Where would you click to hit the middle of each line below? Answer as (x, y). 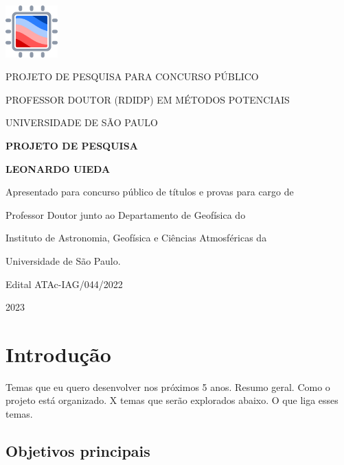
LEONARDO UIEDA (58, 168)
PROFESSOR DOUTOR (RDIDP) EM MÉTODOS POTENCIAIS (148, 99)
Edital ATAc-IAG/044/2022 (64, 284)
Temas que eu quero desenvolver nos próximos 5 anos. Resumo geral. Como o (168, 386)
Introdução (58, 354)
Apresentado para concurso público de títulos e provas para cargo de (150, 192)
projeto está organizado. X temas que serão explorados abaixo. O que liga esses (172, 400)
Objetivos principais (78, 451)
